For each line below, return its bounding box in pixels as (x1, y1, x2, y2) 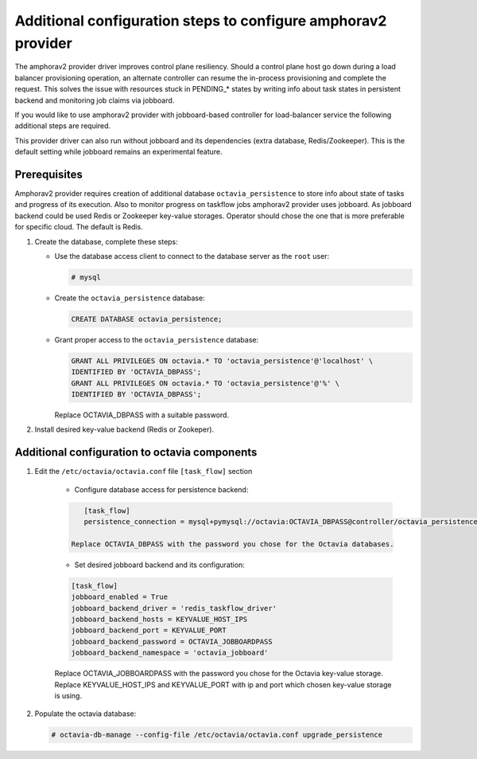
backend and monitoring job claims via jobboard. (14, 96, 175, 105)
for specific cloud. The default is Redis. (14, 222, 143, 232)
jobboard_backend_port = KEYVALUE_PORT (71, 626, 227, 635)
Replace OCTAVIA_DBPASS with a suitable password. (54, 410, 230, 420)
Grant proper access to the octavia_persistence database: (54, 335, 258, 344)
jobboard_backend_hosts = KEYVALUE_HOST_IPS (71, 615, 248, 624)
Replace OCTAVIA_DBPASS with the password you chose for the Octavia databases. (71, 539, 394, 549)
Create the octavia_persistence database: (54, 293, 206, 303)
